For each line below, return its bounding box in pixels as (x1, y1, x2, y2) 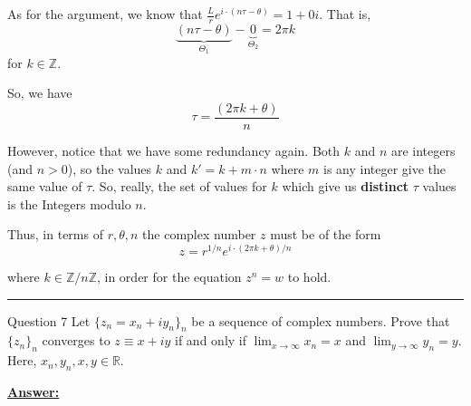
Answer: (7, 382, 60, 401)
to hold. (287, 266, 332, 285)
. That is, (319, 5, 371, 23)
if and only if (175, 331, 247, 350)
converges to (42, 331, 111, 350)
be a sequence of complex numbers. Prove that (191, 311, 450, 330)
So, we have (7, 83, 72, 102)
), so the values (67, 159, 152, 178)
